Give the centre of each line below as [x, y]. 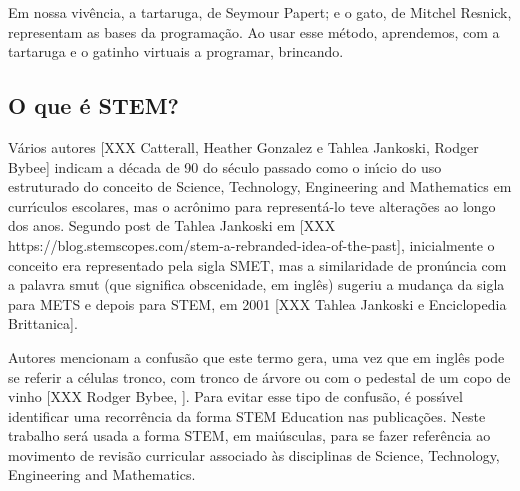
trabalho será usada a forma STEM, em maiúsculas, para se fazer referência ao [249, 435]
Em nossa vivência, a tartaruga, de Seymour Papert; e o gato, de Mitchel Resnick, [260, 12]
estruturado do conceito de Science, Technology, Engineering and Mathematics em [260, 186]
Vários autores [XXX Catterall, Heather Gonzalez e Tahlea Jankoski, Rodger [243, 146]
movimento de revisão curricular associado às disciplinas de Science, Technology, [254, 454]
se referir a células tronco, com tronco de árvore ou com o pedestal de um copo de [259, 376]
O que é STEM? [94, 105]
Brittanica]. [43, 323]
